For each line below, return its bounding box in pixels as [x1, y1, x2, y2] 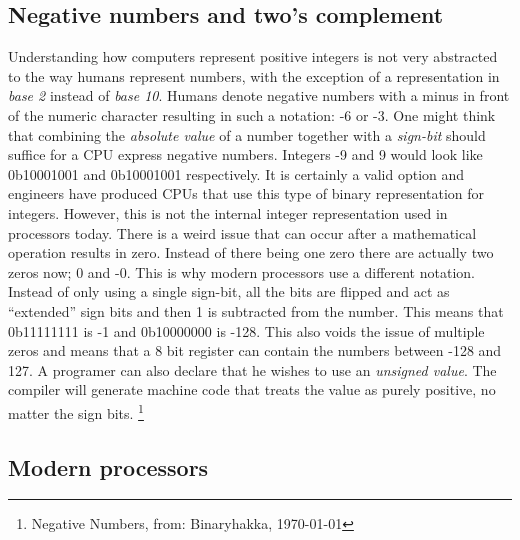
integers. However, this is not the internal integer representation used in [8, 202, 448, 223]
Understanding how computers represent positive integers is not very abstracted [8, 46, 498, 67]
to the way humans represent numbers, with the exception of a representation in [8, 65, 500, 86]
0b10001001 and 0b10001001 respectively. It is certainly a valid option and [8, 163, 465, 184]
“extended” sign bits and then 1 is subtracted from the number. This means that [8, 300, 504, 321]
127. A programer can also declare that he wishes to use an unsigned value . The [8, 359, 497, 380]
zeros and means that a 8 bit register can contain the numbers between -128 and [8, 340, 502, 361]
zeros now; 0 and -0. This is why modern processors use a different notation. [8, 261, 475, 282]
